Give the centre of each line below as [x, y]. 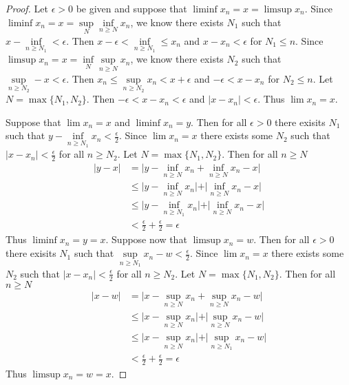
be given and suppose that [131, 8]
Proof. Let [27, 8]
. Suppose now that [146, 239]
